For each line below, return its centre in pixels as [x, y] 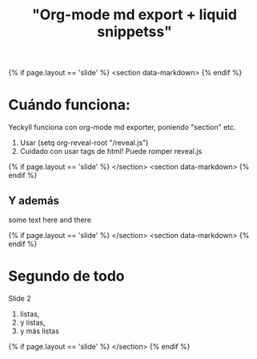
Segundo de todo [66, 276]
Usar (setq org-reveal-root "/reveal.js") [84, 143]
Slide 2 [20, 298]
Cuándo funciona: [69, 105]
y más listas [40, 331]
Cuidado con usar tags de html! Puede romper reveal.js [111, 151]
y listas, [32, 322]
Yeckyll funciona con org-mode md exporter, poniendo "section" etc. [122, 127]
